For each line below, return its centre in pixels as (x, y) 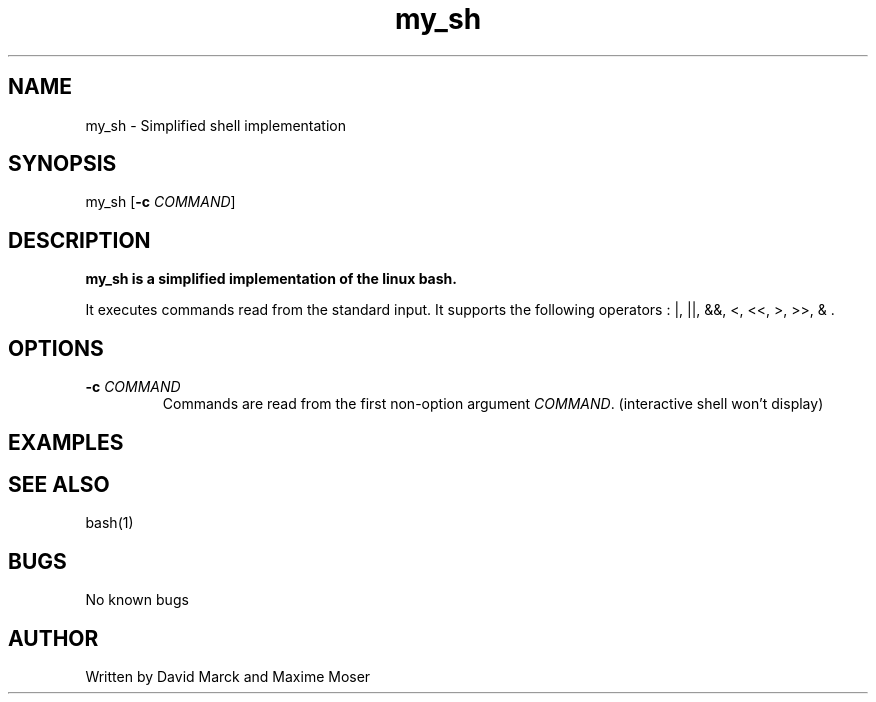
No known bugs (137, 600)
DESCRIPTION (79, 240)
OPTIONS (56, 348)
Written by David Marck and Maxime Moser (228, 677)
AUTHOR (53, 638)
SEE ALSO (59, 484)
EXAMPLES (66, 442)
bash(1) (109, 523)
